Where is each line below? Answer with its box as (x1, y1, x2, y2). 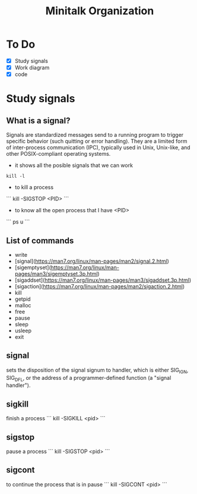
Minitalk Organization (45, 4, 154, 18)
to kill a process (14, 184, 54, 191)
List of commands (6, 235, 74, 246)
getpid (14, 295, 31, 303)
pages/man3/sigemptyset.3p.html (14, 270, 98, 277)
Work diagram (14, 64, 50, 71)
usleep (14, 327, 31, 334)
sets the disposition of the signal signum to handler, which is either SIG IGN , (6, 366, 189, 375)
